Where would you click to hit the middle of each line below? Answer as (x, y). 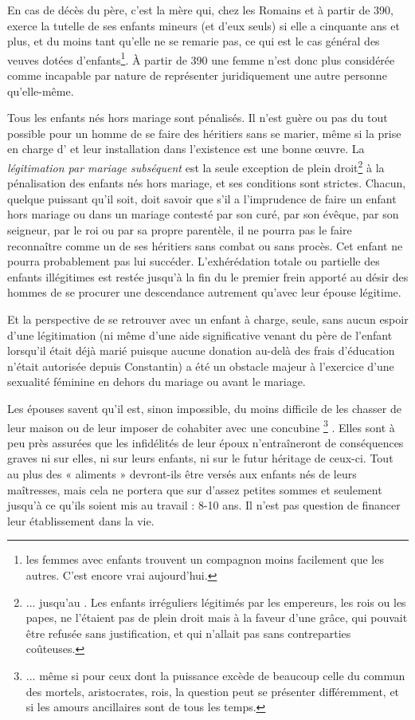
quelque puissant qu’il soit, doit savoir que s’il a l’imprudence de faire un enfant (202, 198)
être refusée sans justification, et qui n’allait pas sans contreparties (188, 633)
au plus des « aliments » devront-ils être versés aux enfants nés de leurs (182, 474)
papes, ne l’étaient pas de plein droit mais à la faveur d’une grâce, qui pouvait (217, 618)
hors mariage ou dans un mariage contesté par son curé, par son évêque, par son (203, 214)
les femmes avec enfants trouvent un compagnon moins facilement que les (205, 559)
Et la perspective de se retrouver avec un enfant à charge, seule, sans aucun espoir (208, 319)
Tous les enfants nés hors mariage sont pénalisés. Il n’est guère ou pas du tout (198, 118)
